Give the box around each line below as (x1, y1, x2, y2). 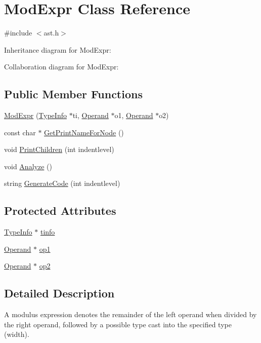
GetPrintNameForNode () (44, 127, 124, 137)
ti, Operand (72, 110, 109, 121)
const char (4, 127, 36, 137)
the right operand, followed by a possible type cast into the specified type (4, 319, 232, 329)
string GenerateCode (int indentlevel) (4, 178, 120, 188)
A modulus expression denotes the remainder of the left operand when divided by (4, 309, 257, 320)
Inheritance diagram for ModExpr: (4, 44, 111, 55)
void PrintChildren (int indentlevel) (4, 144, 114, 155)
